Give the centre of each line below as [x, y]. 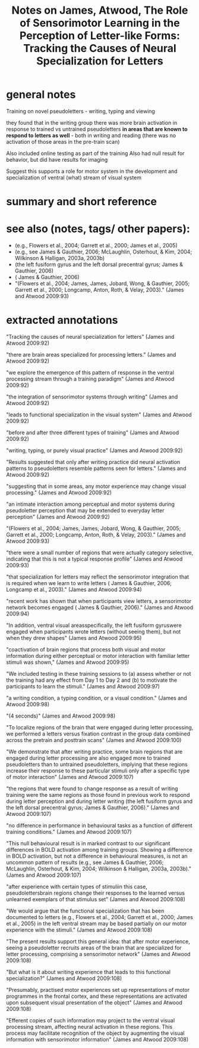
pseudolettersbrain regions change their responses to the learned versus [96, 893]
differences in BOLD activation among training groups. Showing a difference [99, 850]
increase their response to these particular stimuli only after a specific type [98, 771]
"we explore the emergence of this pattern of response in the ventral [90, 372]
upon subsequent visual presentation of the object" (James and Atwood [94, 1002]
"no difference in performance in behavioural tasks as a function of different [99, 826]
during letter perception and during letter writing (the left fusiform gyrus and [99, 801]
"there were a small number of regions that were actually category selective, [100, 553]
